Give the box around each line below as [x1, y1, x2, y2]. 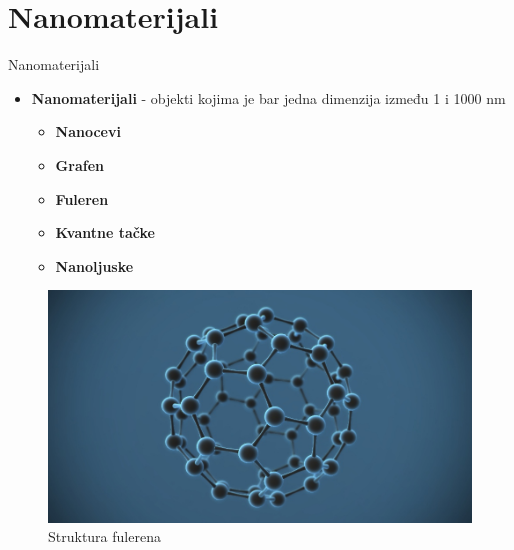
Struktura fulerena [48, 526, 161, 547]
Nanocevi [55, 121, 121, 142]
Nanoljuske [55, 255, 134, 276]
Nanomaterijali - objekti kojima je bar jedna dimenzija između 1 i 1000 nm [31, 87, 506, 108]
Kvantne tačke [55, 222, 155, 243]
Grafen [55, 154, 104, 175]
